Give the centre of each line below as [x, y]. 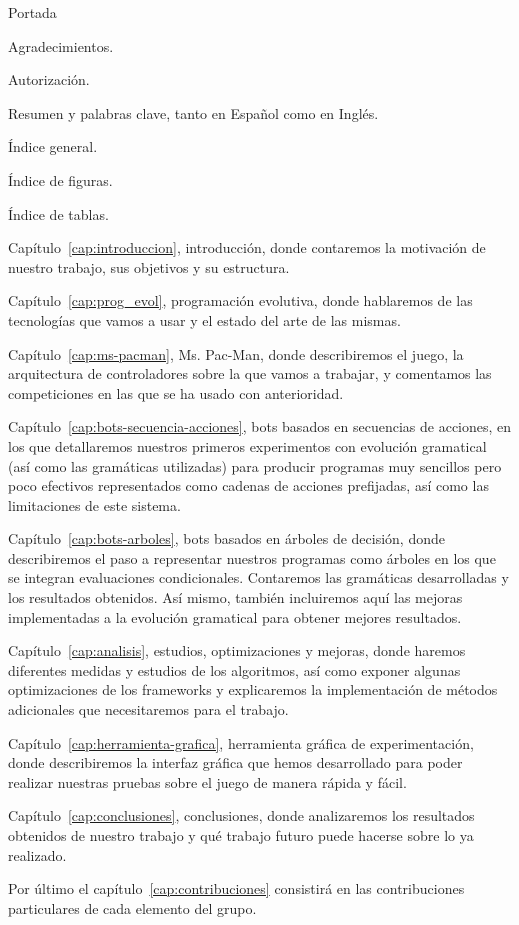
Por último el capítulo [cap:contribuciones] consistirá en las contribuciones [236, 888]
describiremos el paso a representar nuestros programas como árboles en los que [252, 557]
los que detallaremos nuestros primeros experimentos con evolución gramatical [247, 445]
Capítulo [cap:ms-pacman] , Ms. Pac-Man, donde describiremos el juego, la [236, 353]
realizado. [37, 854]
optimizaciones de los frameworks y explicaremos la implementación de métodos [253, 689]
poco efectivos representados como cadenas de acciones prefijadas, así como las [248, 485]
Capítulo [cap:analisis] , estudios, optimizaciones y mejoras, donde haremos [237, 650]
